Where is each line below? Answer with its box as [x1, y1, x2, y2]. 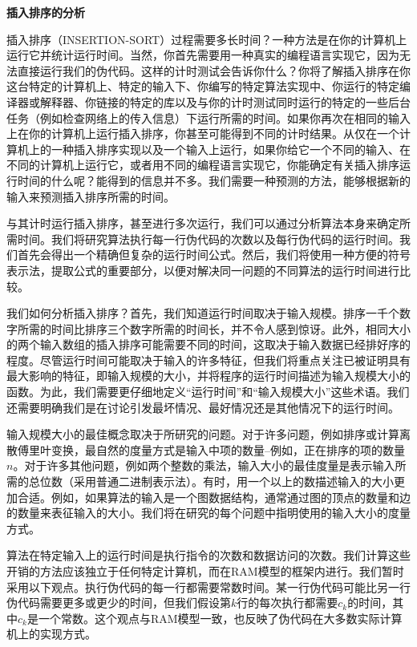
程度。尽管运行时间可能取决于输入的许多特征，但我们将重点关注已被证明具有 [6, 351, 411, 368]
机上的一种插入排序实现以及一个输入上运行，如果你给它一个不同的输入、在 [17, 140, 411, 157]
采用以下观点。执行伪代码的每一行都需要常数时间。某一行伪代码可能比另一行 [6, 578, 411, 595]
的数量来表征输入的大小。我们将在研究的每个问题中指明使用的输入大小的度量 [6, 504, 411, 521]
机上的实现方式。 [6, 625, 96, 642]
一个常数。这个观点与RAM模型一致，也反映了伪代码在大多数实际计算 [38, 609, 403, 626]
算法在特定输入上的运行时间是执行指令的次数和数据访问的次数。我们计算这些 [6, 547, 411, 564]
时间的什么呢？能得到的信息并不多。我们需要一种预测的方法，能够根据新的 [17, 172, 411, 188]
